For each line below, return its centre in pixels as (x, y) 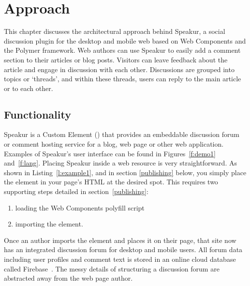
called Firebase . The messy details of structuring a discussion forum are (112, 268)
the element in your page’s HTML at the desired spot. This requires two (111, 182)
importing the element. (49, 224)
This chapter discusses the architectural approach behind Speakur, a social (115, 31)
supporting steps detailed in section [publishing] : (76, 191)
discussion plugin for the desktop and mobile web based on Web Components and (125, 40)
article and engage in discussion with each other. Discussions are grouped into (119, 69)
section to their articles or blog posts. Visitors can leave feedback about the (116, 59)
